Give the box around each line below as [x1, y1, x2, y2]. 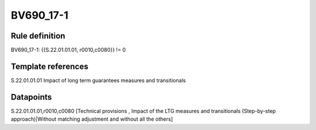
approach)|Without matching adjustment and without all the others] [11, 115, 173, 122]
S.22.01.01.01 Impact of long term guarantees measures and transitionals [11, 76, 186, 84]
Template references [11, 61, 89, 71]
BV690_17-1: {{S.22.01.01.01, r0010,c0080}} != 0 [11, 47, 126, 54]
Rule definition [11, 31, 66, 41]
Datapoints [11, 92, 52, 102]
